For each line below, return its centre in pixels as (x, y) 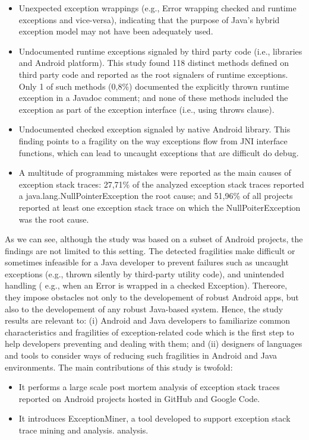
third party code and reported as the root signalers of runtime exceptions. (153, 74)
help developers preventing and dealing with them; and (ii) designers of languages (154, 344)
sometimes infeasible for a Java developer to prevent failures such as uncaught (147, 262)
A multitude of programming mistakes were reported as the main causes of (155, 172)
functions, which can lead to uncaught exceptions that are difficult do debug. (159, 152)
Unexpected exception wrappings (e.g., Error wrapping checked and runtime (157, 8)
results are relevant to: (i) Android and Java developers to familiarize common (148, 320)
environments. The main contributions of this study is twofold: (119, 367)
